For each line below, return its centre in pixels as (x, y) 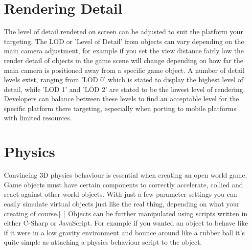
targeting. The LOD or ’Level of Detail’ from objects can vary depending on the (124, 41)
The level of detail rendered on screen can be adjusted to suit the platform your (124, 32)
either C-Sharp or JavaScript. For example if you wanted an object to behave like (126, 223)
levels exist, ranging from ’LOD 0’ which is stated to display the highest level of (124, 80)
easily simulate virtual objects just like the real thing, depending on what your (122, 203)
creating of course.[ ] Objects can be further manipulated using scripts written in (126, 213)
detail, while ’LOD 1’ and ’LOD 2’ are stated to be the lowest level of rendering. (125, 89)
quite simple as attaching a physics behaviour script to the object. (103, 242)
